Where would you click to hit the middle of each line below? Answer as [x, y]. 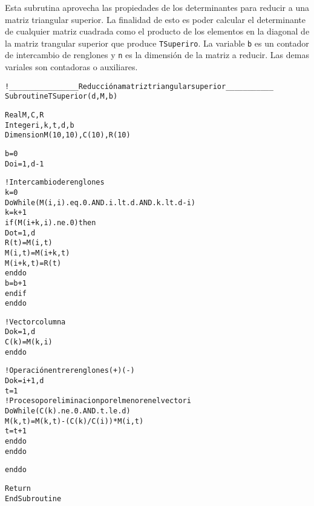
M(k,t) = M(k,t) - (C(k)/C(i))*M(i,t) [74, 421]
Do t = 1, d [20, 233]
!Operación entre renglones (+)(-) [70, 371]
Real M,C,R [25, 115]
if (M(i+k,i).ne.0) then [51, 222]
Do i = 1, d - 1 [25, 164]
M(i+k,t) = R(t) [33, 263]
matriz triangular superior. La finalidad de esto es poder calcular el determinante [155, 19]
